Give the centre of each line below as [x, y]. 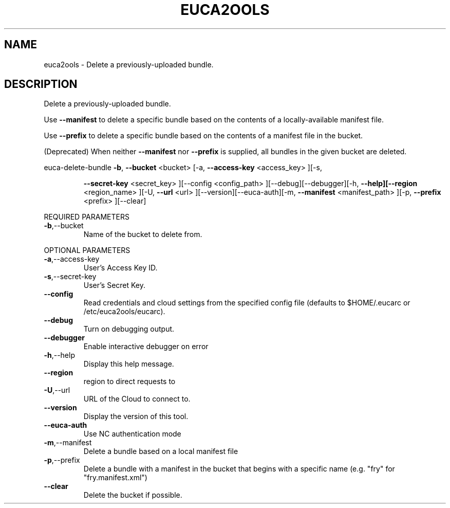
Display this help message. [129, 364]
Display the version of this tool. [136, 416]
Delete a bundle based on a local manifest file [161, 451]
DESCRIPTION [41, 84]
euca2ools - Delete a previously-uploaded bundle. [129, 64]
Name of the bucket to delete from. [143, 234]
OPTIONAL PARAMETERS [87, 250]
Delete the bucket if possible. [133, 495]
